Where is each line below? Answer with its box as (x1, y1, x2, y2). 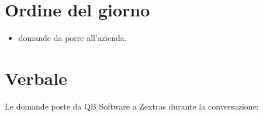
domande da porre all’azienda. (18, 32, 127, 44)
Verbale (5, 66, 67, 90)
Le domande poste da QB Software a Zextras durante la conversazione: (5, 100, 259, 112)
